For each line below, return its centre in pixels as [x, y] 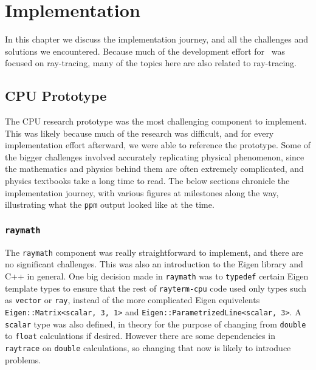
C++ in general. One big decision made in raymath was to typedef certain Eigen [157, 276]
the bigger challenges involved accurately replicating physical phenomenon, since [155, 156]
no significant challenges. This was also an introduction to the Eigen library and [154, 264]
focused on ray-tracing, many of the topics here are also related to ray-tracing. [151, 63]
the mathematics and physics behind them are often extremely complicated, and [154, 169]
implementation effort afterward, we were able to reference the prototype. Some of [158, 145]
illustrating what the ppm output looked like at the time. [110, 204]
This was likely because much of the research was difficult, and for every [139, 133]
